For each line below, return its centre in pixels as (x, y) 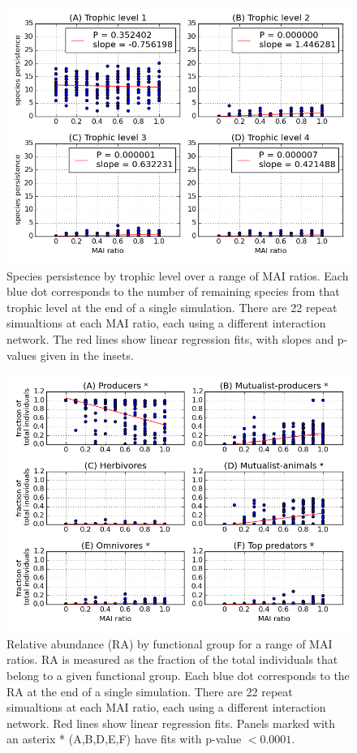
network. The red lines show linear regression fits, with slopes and (170, 338)
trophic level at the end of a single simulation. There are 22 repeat (172, 307)
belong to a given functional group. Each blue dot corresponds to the (178, 675)
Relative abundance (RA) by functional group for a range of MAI (170, 643)
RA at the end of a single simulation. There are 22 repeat (150, 691)
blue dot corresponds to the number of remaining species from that (173, 291)
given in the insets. (87, 355)
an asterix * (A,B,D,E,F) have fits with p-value (124, 739)
